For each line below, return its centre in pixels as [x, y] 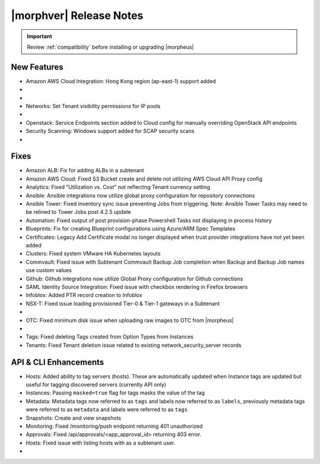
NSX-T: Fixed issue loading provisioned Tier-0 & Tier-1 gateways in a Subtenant [123, 304]
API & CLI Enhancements [57, 362]
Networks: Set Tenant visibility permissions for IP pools [93, 106]
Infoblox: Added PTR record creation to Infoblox [84, 295]
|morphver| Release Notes [77, 15]
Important [40, 36]
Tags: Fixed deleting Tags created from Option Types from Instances [110, 337]
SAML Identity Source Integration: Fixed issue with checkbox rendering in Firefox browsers [137, 287]
